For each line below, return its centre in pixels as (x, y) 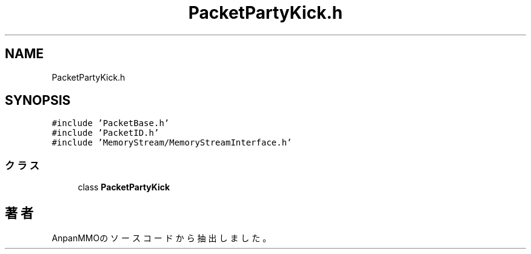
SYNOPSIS (38, 101)
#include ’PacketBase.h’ (111, 123)
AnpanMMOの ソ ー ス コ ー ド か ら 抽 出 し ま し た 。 (162, 238)
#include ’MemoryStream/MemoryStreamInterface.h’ (172, 143)
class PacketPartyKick (124, 187)
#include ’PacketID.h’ (105, 133)
